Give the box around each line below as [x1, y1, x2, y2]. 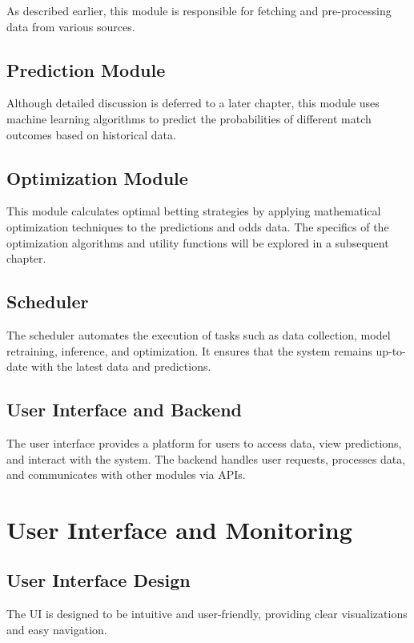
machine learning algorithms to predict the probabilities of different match [6, 110, 372, 127]
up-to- [376, 342, 406, 359]
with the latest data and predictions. [31, 358, 211, 375]
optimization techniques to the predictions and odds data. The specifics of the [6, 218, 389, 235]
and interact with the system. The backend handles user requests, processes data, [6, 450, 406, 467]
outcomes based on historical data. [6, 126, 176, 143]
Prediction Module [6, 57, 166, 82]
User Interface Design [6, 568, 191, 593]
